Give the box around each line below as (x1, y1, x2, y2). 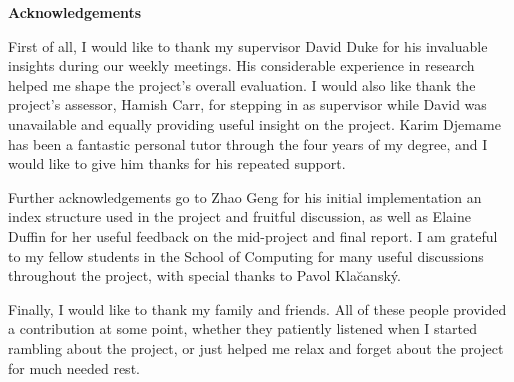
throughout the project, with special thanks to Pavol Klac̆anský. (8, 265, 401, 286)
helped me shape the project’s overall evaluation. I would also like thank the (8, 74, 476, 95)
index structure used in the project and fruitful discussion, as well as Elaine (8, 206, 471, 227)
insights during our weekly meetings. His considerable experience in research (8, 55, 475, 76)
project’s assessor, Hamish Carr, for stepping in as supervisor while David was (8, 94, 487, 115)
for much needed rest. (8, 357, 140, 378)
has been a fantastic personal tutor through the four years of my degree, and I (8, 133, 488, 154)
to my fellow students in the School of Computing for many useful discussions (8, 245, 484, 266)
